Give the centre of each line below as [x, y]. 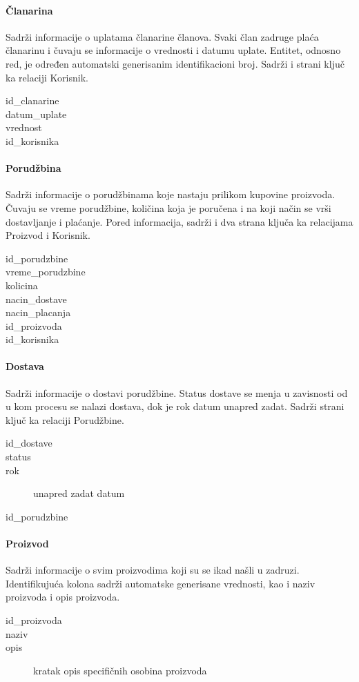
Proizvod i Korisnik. [48, 235]
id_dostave [29, 443]
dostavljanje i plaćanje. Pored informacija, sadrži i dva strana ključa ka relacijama [179, 221]
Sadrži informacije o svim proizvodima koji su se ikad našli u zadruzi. [153, 570]
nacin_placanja [38, 312]
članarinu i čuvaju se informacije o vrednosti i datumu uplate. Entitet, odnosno [173, 50]
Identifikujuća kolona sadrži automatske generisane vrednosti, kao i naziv [161, 583]
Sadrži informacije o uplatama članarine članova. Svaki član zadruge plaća [162, 36]
